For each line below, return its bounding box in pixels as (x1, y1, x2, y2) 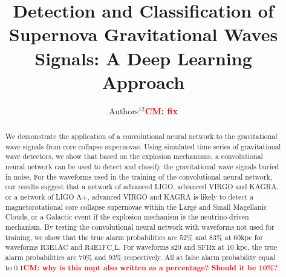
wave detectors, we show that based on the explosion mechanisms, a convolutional (5, 151, 263, 161)
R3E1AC (40, 244, 68, 252)
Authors (109, 104, 139, 117)
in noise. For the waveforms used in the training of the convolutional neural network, (5, 171, 272, 181)
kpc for (241, 232, 263, 242)
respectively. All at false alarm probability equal (124, 252, 276, 262)
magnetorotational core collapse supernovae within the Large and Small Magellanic (5, 201, 267, 212)
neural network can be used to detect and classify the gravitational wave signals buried (5, 161, 279, 172)
